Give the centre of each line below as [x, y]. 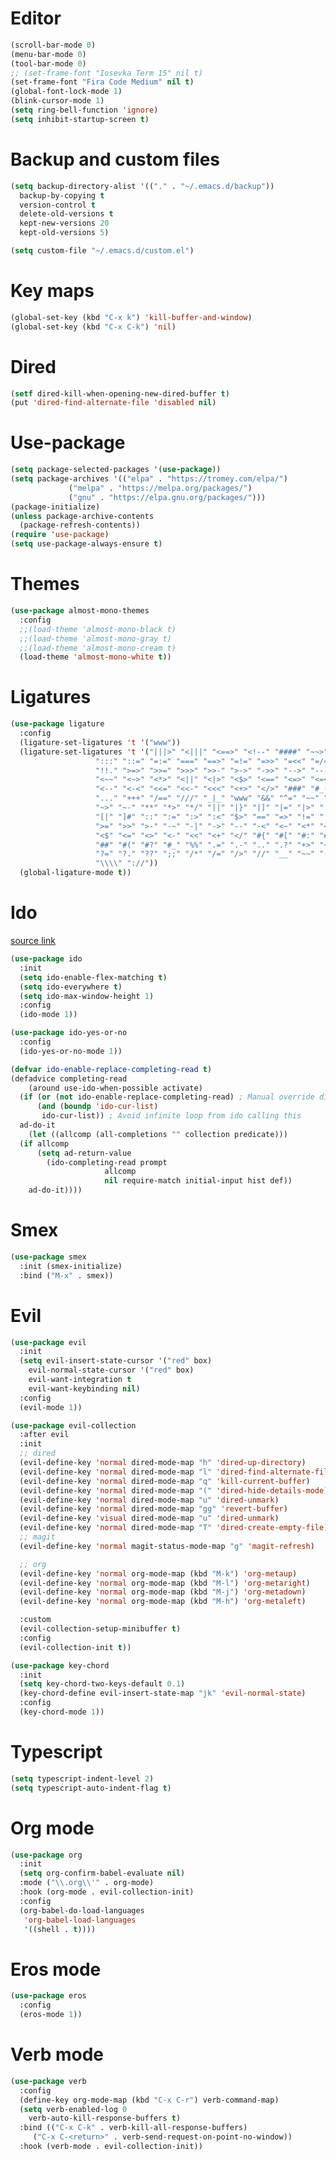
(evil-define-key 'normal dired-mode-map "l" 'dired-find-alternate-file [176, 1472]
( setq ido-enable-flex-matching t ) [93, 977]
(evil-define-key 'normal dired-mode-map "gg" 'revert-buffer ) [153, 1509]
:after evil [44, 1435]
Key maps [52, 291]
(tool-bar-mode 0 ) [48, 63]
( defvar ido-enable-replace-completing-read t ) [111, 1069]
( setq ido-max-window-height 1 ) [87, 996]
